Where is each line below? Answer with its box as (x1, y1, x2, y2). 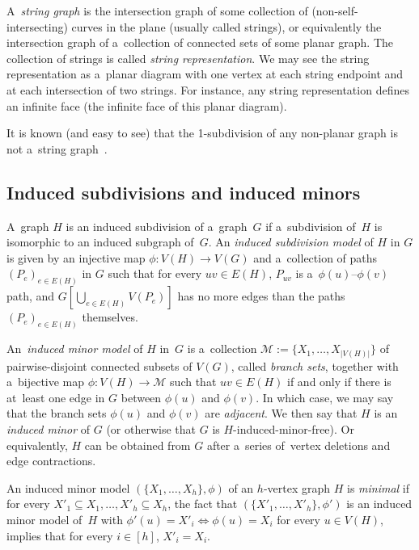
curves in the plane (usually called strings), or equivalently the (71, 18, 382, 35)
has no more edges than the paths (177, 288, 345, 304)
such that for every (108, 265, 202, 282)
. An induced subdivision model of (208, 233, 374, 250)
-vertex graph (263, 479, 331, 496)
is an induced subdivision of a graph (66, 217, 248, 234)
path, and (6, 288, 55, 304)
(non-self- (311, 2, 358, 19)
